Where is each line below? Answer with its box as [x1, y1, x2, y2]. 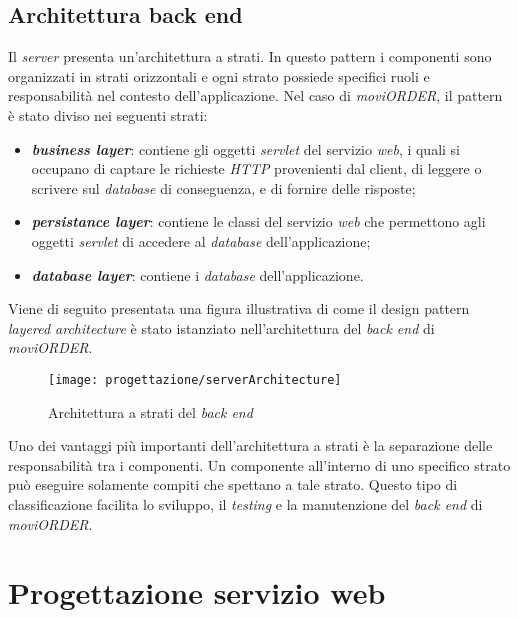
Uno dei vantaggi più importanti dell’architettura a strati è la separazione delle [8, 435, 493, 456]
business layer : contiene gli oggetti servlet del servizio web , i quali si [31, 138, 461, 159]
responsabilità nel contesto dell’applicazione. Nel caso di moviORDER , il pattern [8, 85, 503, 106]
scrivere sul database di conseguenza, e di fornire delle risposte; [31, 177, 416, 198]
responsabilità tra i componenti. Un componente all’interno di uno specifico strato [8, 454, 511, 475]
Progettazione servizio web [8, 572, 386, 613]
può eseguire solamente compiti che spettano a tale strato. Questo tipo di [8, 474, 458, 495]
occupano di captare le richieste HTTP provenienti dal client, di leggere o [31, 158, 482, 179]
